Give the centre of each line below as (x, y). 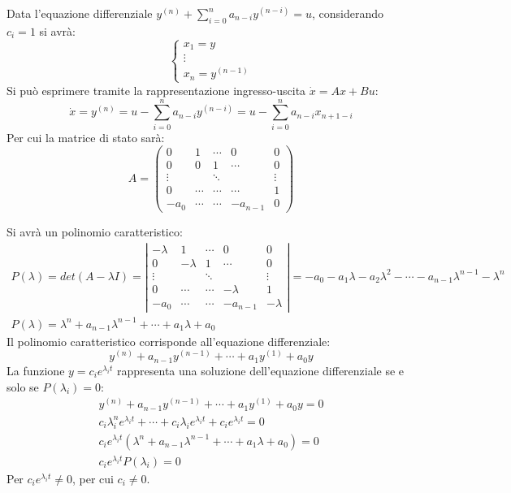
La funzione (36, 370)
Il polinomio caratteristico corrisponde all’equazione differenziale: (169, 341)
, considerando (348, 13)
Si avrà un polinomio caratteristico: (95, 231)
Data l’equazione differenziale (80, 13)
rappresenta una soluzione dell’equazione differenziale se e (261, 370)
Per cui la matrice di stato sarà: (86, 137)
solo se (23, 386)
